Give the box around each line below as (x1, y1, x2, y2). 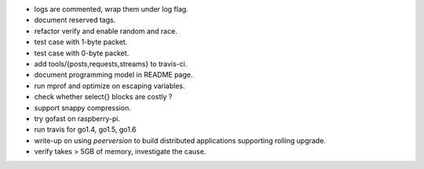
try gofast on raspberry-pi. (34, 113, 121, 123)
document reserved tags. (34, 16, 116, 25)
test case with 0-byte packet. (34, 48, 130, 58)
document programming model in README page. (34, 70, 193, 80)
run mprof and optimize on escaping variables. (34, 81, 185, 90)
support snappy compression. (34, 102, 131, 113)
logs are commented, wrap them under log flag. (34, 5, 188, 13)
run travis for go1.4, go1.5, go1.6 (34, 125, 137, 135)
